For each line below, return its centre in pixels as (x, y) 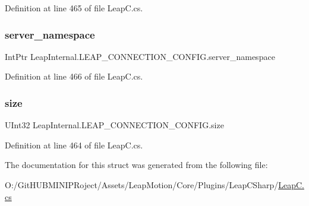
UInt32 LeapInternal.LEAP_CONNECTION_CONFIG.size (114, 125)
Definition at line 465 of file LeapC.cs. (74, 8)
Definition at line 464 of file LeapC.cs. (74, 145)
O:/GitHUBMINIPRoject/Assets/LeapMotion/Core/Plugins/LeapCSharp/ (142, 185)
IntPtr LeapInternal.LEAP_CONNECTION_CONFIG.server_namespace (140, 56)
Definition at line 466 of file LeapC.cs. (74, 76)
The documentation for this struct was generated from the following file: (136, 165)
